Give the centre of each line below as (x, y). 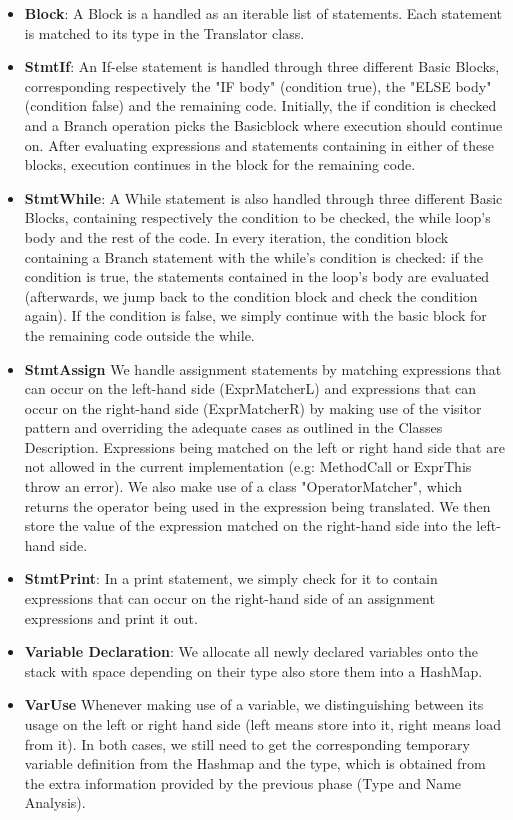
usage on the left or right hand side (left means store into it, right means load (262, 724)
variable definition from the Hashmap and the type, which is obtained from (255, 763)
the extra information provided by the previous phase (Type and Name (243, 782)
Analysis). (55, 802)
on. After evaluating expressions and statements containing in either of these (259, 144)
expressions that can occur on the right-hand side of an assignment (229, 598)
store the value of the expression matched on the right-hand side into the (248, 525)
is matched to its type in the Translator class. (164, 32)
